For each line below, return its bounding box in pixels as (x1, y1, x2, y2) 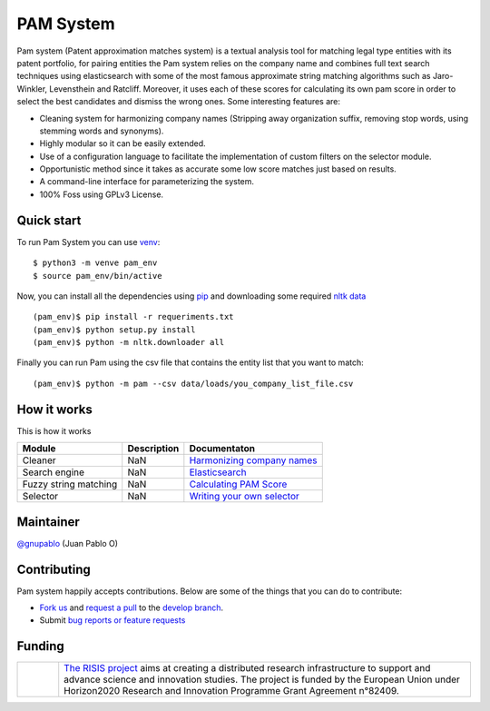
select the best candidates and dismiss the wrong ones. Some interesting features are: (16, 96, 340, 107)
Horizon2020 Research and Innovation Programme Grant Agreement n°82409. (64, 685, 399, 697)
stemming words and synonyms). (39, 125, 164, 136)
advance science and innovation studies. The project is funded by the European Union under (64, 673, 460, 686)
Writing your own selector (189, 490, 299, 503)
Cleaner (22, 454, 56, 467)
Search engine (22, 466, 85, 479)
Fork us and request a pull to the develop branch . (39, 602, 224, 613)
